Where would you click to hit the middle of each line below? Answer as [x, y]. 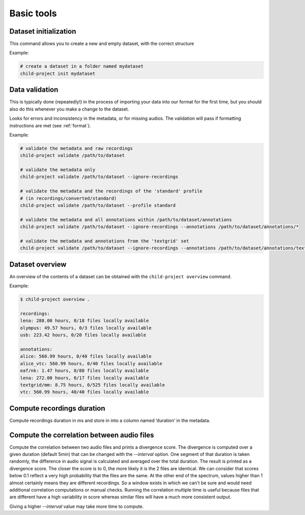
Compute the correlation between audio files [82, 435]
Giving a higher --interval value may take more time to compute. [77, 506]
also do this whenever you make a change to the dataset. [69, 109]
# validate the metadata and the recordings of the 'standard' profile [111, 191]
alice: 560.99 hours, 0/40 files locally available [86, 356]
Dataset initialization [43, 31]
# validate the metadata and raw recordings [77, 148]
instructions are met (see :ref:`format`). [50, 125]
